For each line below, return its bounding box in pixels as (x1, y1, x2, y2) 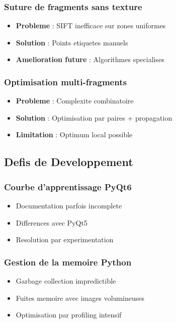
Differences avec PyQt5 (16, 217, 87, 228)
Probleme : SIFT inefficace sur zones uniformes (16, 20, 166, 31)
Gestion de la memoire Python (4, 255, 132, 268)
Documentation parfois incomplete (16, 200, 122, 210)
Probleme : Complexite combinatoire (16, 95, 134, 106)
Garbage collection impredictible (16, 276, 116, 286)
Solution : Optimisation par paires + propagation (16, 112, 172, 123)
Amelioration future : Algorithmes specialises (16, 54, 164, 65)
